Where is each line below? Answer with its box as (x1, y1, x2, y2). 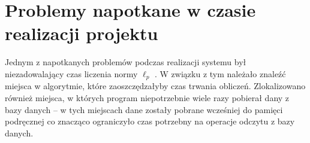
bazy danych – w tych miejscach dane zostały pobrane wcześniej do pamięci (5, 103, 283, 115)
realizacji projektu (5, 21, 158, 45)
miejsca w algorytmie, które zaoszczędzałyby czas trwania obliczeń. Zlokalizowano (5, 80, 306, 92)
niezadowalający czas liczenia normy (5, 67, 138, 80)
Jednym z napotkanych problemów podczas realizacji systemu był (5, 56, 246, 68)
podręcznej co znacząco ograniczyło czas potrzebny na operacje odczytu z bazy (5, 115, 295, 127)
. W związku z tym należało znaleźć (155, 67, 286, 80)
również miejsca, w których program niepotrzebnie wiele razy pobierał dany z (5, 91, 290, 104)
